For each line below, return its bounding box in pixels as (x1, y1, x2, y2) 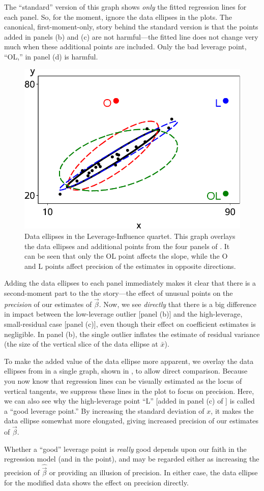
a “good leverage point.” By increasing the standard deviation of (4, 405, 204, 416)
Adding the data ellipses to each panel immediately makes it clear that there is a (4, 278, 256, 288)
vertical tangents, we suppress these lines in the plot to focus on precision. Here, (4, 385, 254, 396)
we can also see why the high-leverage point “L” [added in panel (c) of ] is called (4, 395, 255, 406)
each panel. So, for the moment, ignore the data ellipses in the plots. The (4, 11, 232, 22)
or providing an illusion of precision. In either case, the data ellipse (49, 467, 258, 478)
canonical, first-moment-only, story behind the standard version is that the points (4, 21, 258, 32)
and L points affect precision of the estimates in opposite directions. (24, 260, 236, 271)
